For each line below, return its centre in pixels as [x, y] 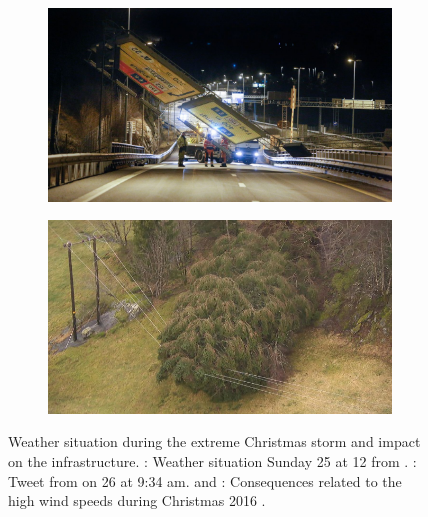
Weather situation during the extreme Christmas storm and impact [214, 441]
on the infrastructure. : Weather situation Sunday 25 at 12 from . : [212, 460]
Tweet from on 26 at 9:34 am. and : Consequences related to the [205, 480]
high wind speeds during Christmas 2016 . [137, 500]
